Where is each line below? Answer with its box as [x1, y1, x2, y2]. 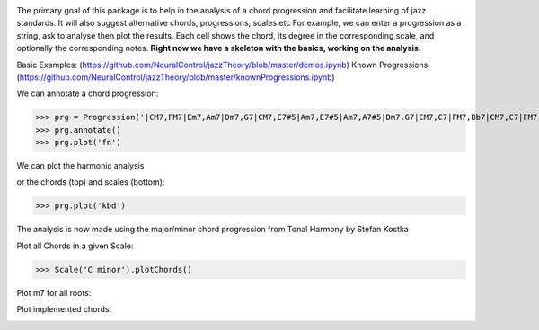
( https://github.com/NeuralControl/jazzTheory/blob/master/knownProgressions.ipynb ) [16, 72, 336, 82]
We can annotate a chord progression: [16, 88, 159, 99]
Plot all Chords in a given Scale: [16, 240, 134, 251]
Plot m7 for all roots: [16, 287, 92, 298]
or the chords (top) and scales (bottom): [16, 177, 165, 187]
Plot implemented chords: [16, 304, 112, 315]
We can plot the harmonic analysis [16, 161, 145, 171]
